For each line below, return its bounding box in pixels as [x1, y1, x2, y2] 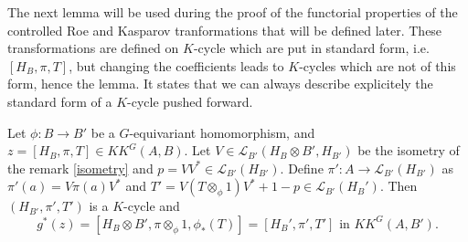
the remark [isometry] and [7, 158, 154, 177]
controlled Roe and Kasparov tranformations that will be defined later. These [7, 20, 442, 39]
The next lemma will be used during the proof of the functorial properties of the [7, 3, 458, 21]
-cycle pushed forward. [127, 91, 253, 110]
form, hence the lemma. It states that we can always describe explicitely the [7, 74, 433, 93]
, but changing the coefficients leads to [69, 56, 284, 75]
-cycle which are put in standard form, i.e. [193, 38, 430, 58]
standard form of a [7, 91, 112, 110]
